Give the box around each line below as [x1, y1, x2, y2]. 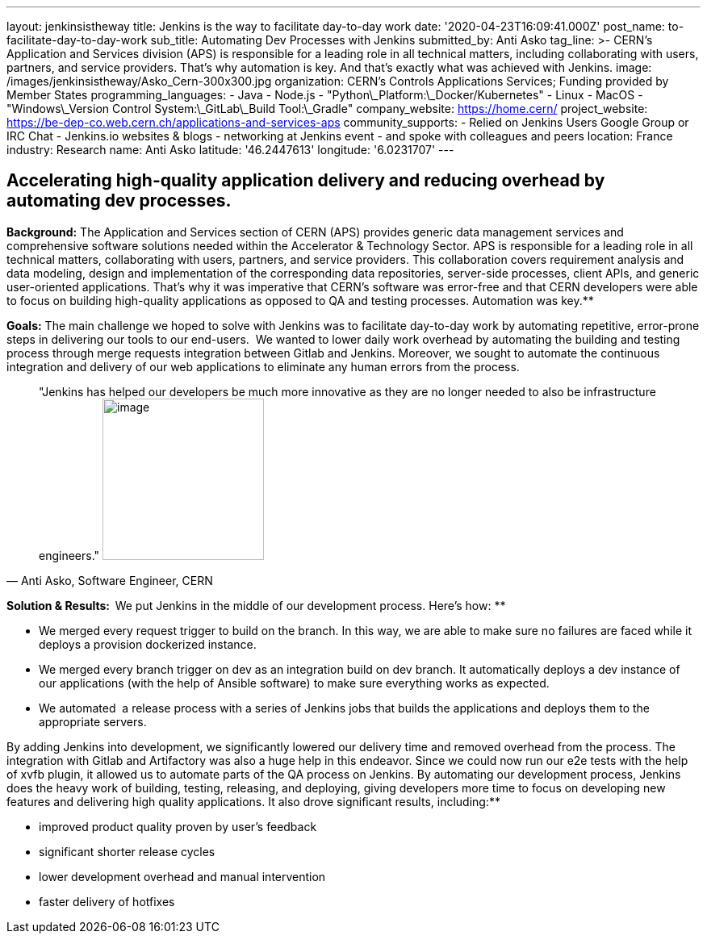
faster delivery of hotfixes [39, 894, 175, 909]
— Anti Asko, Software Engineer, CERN [6, 573, 213, 587]
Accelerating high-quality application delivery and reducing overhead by [6, 170, 605, 191]
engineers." [39, 548, 100, 562]
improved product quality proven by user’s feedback [39, 819, 317, 833]
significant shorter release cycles [39, 844, 215, 859]
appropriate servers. [39, 714, 147, 729]
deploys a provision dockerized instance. [39, 637, 257, 651]
